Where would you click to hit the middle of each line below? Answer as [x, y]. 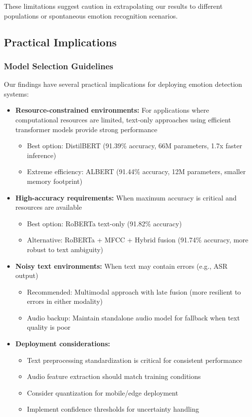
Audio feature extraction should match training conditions [114, 376]
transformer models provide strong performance [86, 129]
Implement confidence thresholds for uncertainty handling [113, 409]
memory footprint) [55, 181]
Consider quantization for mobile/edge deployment [103, 392]
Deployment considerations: [63, 344]
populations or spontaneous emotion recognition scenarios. [91, 15]
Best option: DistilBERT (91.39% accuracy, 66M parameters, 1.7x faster [135, 146]
